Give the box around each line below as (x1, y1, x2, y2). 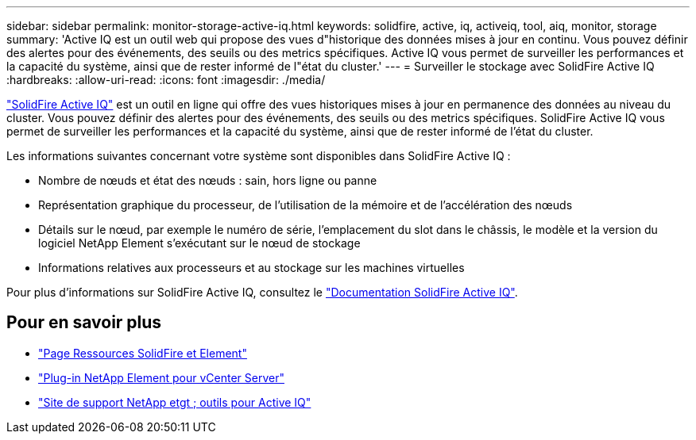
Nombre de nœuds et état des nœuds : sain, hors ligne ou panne (38, 174, 377, 187)
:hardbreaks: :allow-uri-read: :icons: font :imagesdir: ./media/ (6, 73, 326, 86)
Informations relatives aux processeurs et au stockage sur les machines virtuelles (38, 261, 465, 274)
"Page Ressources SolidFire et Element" (38, 346, 247, 360)
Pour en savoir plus (6, 312, 162, 333)
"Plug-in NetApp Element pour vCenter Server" (38, 370, 284, 385)
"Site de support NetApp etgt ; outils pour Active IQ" (38, 395, 311, 409)
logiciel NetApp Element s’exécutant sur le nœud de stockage (38, 236, 361, 250)
